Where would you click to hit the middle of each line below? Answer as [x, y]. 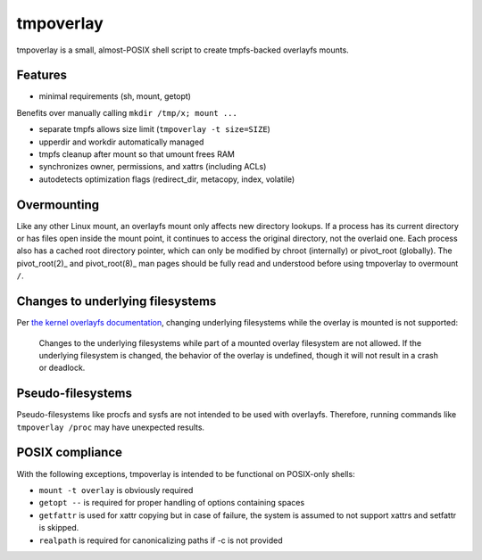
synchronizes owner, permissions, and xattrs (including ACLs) [153, 167]
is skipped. [59, 528]
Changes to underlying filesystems [116, 302]
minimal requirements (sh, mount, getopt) [115, 96]
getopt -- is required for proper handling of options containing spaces [172, 503]
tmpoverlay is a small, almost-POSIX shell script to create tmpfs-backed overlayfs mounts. [183, 50]
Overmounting [58, 205]
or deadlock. [62, 368]
